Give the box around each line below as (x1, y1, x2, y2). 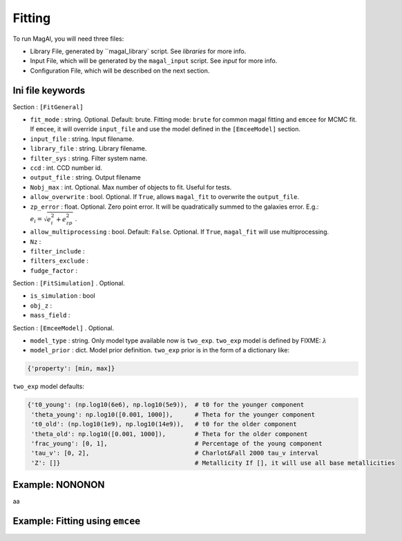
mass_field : (30, 311, 70, 319)
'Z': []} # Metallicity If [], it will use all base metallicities (31, 459, 395, 466)
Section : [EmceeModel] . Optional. (12, 323, 114, 332)
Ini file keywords (12, 84, 86, 96)
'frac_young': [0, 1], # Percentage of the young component (31, 439, 323, 447)
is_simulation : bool (30, 292, 96, 300)
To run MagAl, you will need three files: (12, 35, 124, 43)
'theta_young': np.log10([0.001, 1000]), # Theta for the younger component (31, 410, 316, 418)
